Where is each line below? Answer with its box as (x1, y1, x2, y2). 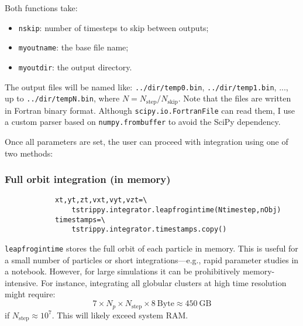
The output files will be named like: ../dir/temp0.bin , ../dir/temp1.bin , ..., (5, 80, 288, 93)
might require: (5, 288, 56, 300)
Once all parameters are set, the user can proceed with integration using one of (5, 135, 288, 147)
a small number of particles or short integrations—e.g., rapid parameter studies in (5, 253, 299, 266)
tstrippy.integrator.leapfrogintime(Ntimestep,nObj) (71, 206, 281, 215)
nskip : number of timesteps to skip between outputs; (18, 21, 209, 33)
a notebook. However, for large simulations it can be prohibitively (5, 265, 240, 277)
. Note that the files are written (178, 92, 291, 104)
